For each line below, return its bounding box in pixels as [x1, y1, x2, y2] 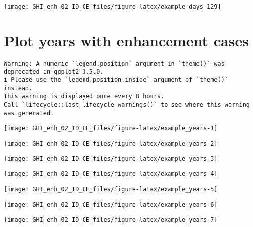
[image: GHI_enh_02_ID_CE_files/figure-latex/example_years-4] [4, 170, 218, 178]
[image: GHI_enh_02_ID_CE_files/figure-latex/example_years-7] [4, 216, 218, 224]
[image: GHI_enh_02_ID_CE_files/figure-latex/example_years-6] [4, 201, 218, 208]
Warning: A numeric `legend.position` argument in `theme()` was [4, 60, 225, 67]
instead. [4, 84, 33, 92]
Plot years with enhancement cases [4, 30, 249, 50]
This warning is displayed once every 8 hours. [4, 93, 165, 100]
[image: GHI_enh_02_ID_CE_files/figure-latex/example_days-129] [4, 3, 221, 10]
